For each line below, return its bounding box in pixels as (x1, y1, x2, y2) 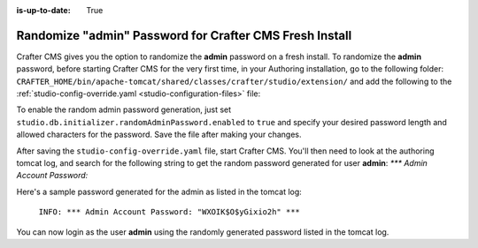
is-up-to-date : (16, 5, 71, 15)
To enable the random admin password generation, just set (16, 104, 232, 115)
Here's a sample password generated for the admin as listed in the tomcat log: (16, 186, 303, 197)
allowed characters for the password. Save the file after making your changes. (16, 129, 302, 140)
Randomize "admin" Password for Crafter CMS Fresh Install (16, 27, 352, 43)
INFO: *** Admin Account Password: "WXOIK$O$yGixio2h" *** (38, 207, 301, 217)
